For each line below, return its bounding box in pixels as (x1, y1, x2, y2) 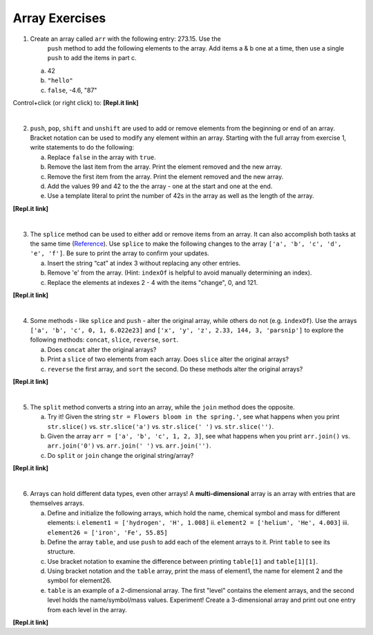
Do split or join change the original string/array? (47, 451, 194, 459)
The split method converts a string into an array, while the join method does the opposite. (30, 403, 295, 411)
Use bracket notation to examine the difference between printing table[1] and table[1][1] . (47, 557, 318, 565)
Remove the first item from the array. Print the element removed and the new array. (47, 172, 284, 181)
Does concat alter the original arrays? (47, 345, 157, 353)
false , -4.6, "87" (47, 86, 97, 94)
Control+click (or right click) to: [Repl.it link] (12, 98, 139, 107)
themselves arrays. (30, 499, 84, 508)
